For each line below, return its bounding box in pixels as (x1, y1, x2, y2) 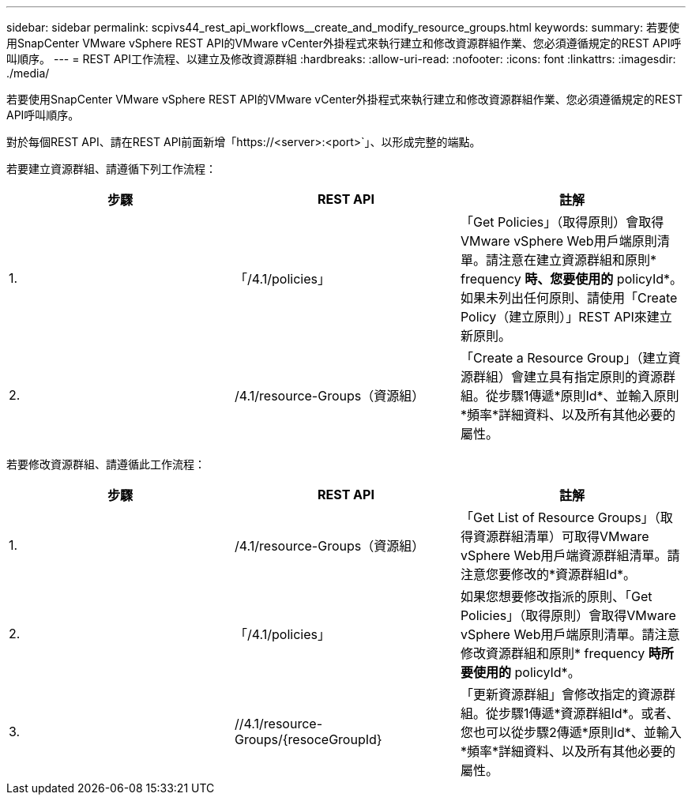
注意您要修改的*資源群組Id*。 (460, 566, 637, 582)
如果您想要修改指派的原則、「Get (460, 589, 653, 604)
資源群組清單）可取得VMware (472, 528, 649, 544)
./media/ (6, 66, 50, 80)
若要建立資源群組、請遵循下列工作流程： (6, 162, 216, 175)
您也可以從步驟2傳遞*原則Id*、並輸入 (460, 724, 682, 740)
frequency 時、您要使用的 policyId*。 (460, 271, 683, 287)
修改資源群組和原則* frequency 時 (460, 645, 661, 661)
